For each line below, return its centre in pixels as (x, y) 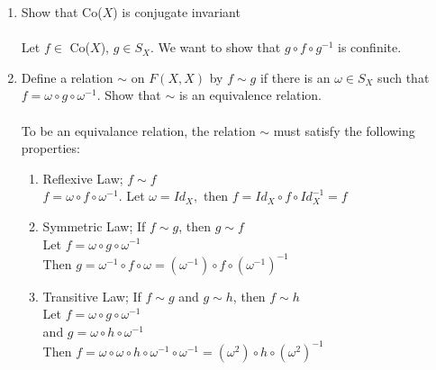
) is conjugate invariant (177, 12)
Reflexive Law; (83, 178)
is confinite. (370, 47)
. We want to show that (215, 47)
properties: (50, 148)
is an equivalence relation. (250, 95)
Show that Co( (62, 12)
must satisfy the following (344, 130)
